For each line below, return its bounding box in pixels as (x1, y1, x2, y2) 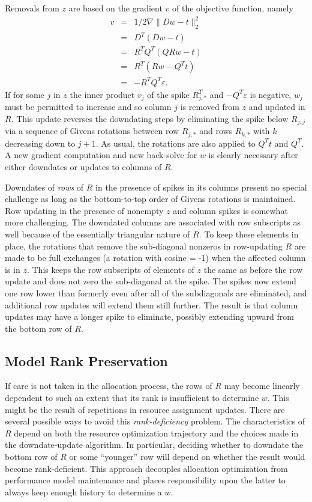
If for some (5, 88, 44, 100)
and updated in (248, 100, 305, 113)
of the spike (147, 88, 190, 100)
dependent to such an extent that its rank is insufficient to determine (5, 391, 259, 404)
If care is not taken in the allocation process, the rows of (5, 379, 212, 392)
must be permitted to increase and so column (5, 100, 172, 113)
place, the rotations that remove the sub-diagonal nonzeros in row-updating (5, 239, 283, 252)
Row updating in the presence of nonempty (5, 204, 164, 216)
